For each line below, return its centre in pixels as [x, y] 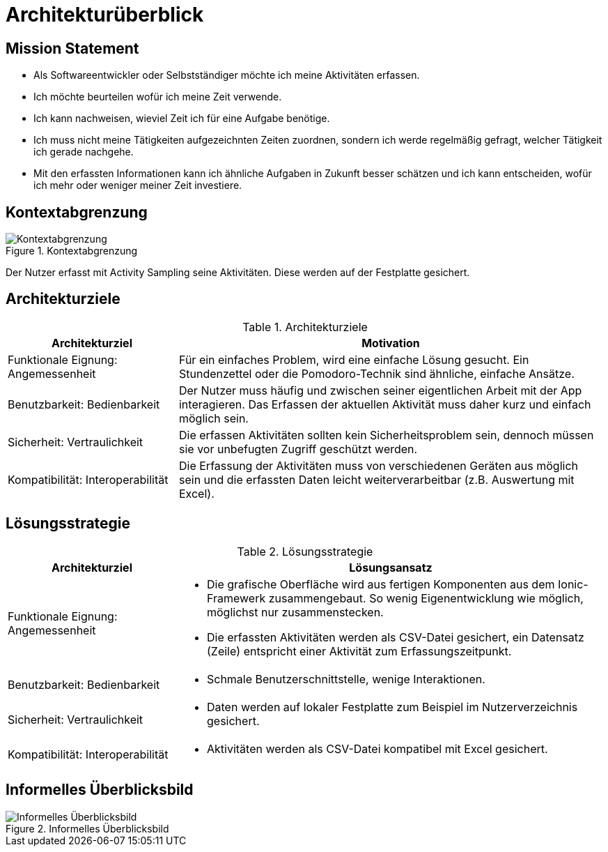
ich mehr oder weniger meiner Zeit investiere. [138, 185]
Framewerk [236, 598]
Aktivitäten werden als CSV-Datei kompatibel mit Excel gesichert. [377, 748]
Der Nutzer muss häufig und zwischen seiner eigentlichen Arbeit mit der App [380, 390]
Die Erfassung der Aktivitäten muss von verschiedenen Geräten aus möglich [379, 465]
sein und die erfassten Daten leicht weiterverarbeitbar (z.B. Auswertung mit [376, 479]
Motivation [391, 343]
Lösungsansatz [391, 567]
